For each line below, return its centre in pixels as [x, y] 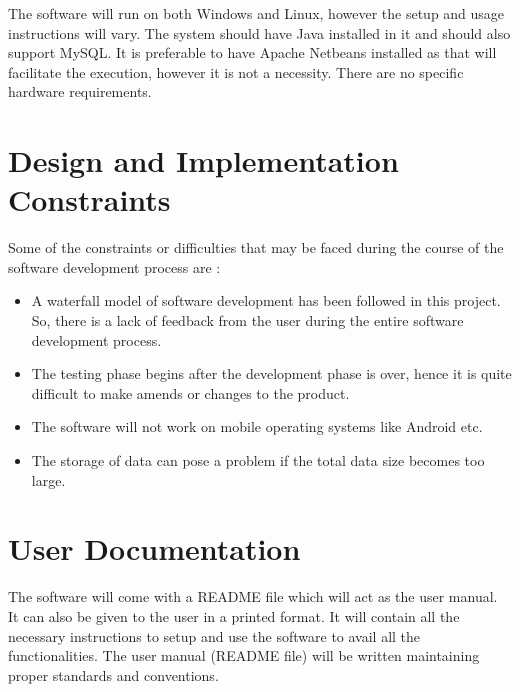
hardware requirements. [80, 91]
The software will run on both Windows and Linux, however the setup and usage [256, 13]
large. [48, 479]
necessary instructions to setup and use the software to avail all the [214, 635]
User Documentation [154, 548]
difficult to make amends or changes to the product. [190, 392]
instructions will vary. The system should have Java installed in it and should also [259, 32]
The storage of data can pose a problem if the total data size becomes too [258, 460]
